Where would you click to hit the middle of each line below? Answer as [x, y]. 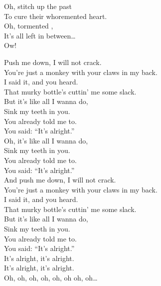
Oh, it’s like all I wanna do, [46, 140]
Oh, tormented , [29, 26]
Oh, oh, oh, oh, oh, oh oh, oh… [51, 278]
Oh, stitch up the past [38, 6]
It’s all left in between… [40, 35]
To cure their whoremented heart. [56, 16]
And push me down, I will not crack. [60, 180]
